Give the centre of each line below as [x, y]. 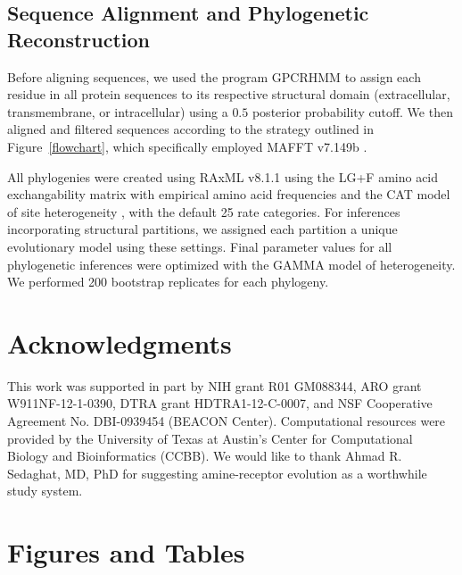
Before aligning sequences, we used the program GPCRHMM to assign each [214, 76]
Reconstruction [79, 39]
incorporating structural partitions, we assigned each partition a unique [202, 229]
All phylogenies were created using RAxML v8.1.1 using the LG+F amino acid [223, 176]
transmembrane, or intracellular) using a [118, 111]
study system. [45, 491]
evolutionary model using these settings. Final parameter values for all [200, 246]
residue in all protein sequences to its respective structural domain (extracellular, [229, 94]
